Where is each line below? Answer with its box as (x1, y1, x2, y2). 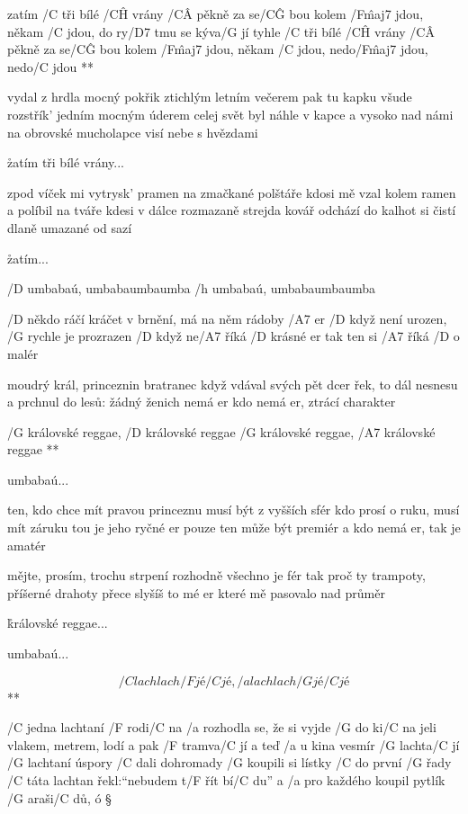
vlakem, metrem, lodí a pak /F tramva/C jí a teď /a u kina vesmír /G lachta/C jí (7, 735, 460, 754)
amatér (7, 535, 46, 554)
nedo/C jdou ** (7, 57, 94, 76)
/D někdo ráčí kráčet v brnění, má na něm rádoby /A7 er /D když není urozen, (7, 309, 447, 327)
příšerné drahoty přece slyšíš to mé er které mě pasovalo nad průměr (7, 583, 385, 602)
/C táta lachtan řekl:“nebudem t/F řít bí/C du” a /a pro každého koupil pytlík (7, 771, 445, 789)
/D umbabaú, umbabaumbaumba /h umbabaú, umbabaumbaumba (7, 279, 375, 298)
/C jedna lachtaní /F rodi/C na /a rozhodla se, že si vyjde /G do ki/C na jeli (7, 718, 436, 737)
